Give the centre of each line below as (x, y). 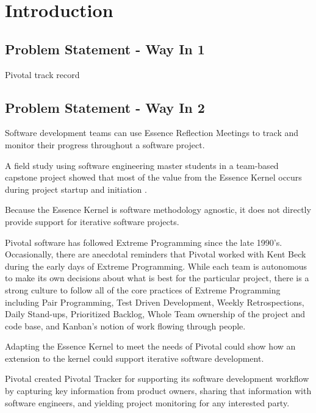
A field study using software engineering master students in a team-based (142, 165)
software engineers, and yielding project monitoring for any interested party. (147, 402)
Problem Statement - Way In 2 (105, 107)
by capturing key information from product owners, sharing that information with (158, 391)
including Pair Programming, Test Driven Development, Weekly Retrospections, (155, 302)
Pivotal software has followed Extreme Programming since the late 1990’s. (144, 242)
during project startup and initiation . (76, 189)
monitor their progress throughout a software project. (105, 144)
